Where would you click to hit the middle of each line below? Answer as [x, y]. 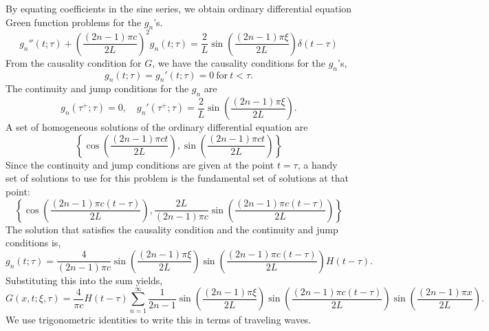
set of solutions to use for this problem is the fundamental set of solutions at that [177, 178]
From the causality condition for [74, 62]
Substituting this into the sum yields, [84, 280]
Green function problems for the [74, 22]
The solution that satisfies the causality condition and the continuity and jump [172, 229]
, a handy [317, 164]
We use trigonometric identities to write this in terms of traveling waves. [159, 319]
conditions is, [33, 243]
